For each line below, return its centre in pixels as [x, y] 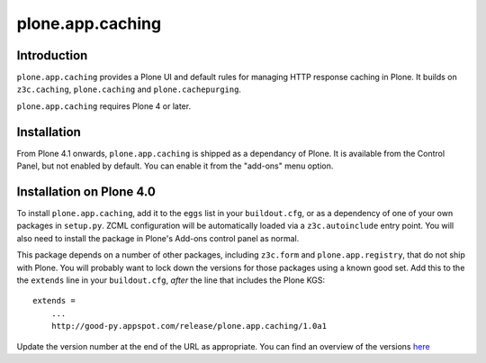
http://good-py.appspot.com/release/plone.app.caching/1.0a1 [189, 326]
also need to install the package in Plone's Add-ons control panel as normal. [158, 238]
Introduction [52, 55]
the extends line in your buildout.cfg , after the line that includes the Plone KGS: [171, 280]
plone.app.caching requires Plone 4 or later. [104, 106]
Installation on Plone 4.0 [86, 191]
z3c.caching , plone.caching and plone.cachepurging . [129, 89]
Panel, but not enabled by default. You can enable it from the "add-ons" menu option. [175, 166]
